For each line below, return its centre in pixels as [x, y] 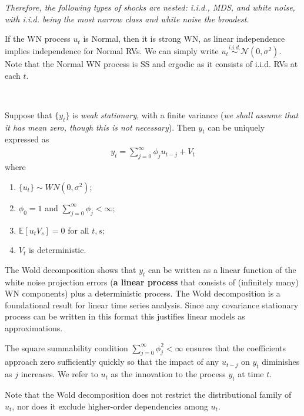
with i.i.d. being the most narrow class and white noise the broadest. [127, 19]
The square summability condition [66, 347]
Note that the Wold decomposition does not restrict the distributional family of [148, 395]
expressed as [27, 139]
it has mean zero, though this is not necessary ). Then [100, 127]
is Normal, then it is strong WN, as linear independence [184, 39]
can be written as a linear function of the [222, 269]
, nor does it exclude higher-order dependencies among [110, 406]
